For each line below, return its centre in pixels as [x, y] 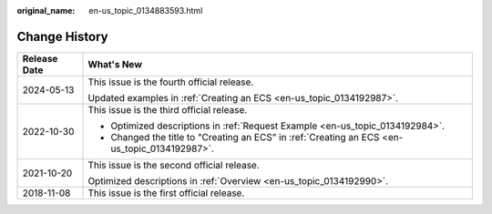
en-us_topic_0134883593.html [146, 10]
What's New [115, 64]
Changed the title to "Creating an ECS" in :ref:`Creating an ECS [245, 137]
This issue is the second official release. [174, 165]
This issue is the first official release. [166, 193]
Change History [62, 36]
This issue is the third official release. [168, 109]
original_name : [46, 10]
